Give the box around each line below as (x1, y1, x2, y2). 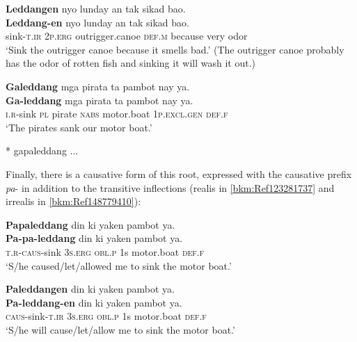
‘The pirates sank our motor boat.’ (6, 120, 152, 134)
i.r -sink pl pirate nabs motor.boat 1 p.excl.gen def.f (6, 106, 228, 121)
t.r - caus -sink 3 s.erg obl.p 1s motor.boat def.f (6, 244, 205, 259)
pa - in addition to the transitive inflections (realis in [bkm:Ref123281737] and (6, 180, 335, 195)
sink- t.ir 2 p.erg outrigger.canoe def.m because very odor (6, 28, 248, 43)
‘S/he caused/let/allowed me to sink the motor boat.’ (6, 258, 232, 272)
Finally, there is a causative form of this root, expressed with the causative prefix (6, 166, 352, 181)
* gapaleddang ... (6, 143, 79, 158)
